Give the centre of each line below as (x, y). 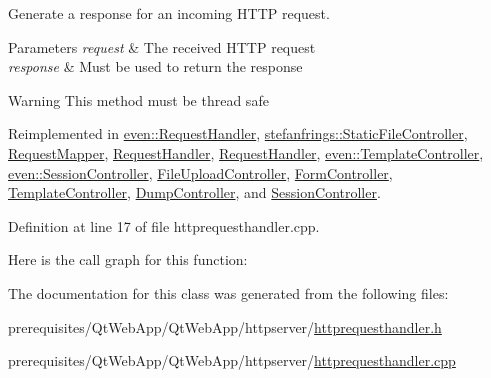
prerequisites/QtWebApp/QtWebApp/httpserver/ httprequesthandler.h (225, 326)
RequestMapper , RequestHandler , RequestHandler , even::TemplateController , (246, 152)
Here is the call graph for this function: (128, 259)
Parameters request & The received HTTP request (162, 46)
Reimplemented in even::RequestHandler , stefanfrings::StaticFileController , (238, 133)
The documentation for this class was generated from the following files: (228, 292)
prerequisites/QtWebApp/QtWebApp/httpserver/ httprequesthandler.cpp (232, 360)
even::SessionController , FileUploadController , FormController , (200, 172)
